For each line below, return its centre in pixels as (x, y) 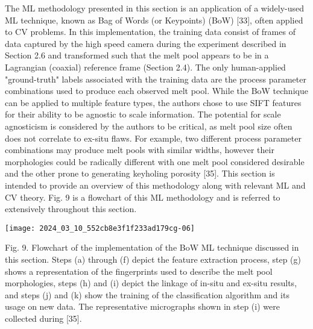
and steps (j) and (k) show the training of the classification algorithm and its (147, 294)
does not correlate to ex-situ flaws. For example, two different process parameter (153, 138)
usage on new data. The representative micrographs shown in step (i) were (142, 306)
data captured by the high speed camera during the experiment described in (146, 43)
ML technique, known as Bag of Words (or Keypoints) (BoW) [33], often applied (154, 20)
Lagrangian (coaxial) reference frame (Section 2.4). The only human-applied (145, 67)
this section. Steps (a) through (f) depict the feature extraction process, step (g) (153, 259)
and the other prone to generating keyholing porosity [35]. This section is (140, 173)
